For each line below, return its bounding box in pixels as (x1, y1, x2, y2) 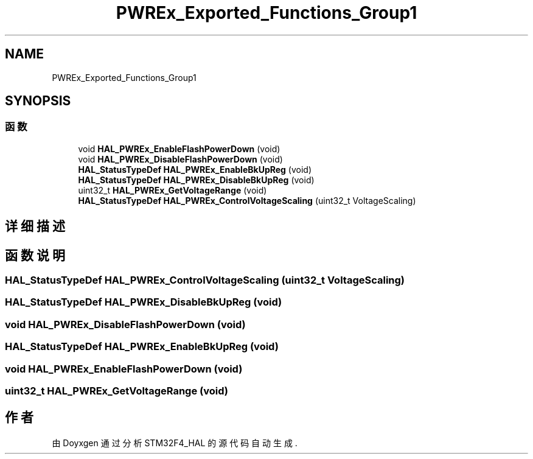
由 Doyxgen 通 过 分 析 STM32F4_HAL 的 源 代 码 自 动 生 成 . (52, 437, 298, 448)
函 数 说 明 (5, 247, 65, 263)
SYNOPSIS (5, 93, 71, 109)
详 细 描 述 (5, 219, 65, 234)
